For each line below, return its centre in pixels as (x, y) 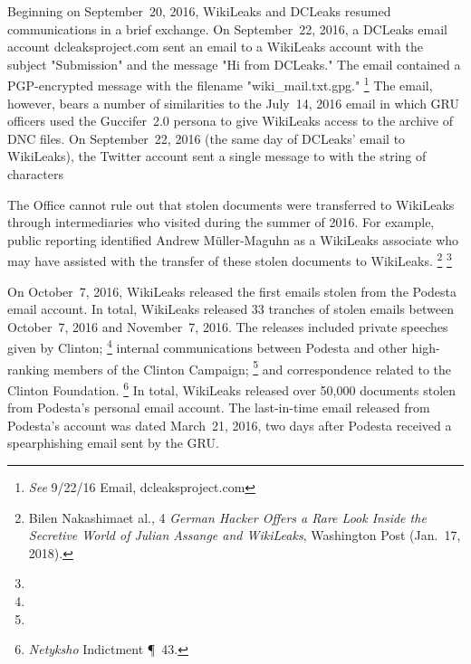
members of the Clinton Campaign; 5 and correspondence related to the (252, 367)
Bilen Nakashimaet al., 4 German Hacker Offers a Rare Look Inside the (227, 517)
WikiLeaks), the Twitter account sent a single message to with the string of (217, 156)
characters (35, 174)
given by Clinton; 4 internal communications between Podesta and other (207, 346)
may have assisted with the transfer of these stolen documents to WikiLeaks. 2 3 (230, 260)
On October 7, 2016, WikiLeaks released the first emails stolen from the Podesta (232, 291)
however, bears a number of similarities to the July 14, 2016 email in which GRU (234, 103)
